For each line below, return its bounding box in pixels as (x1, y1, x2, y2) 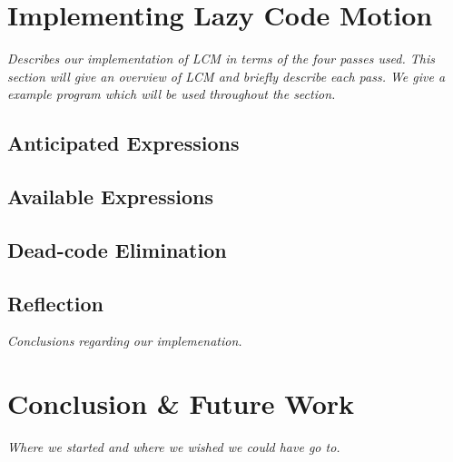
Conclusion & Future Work (7, 385, 355, 422)
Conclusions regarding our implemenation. (7, 331, 242, 350)
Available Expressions (7, 182, 213, 211)
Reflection (7, 289, 103, 317)
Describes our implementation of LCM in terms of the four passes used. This (7, 49, 436, 68)
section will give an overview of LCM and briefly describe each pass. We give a (7, 66, 446, 85)
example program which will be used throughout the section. (7, 84, 336, 103)
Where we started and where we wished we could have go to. (7, 437, 340, 457)
